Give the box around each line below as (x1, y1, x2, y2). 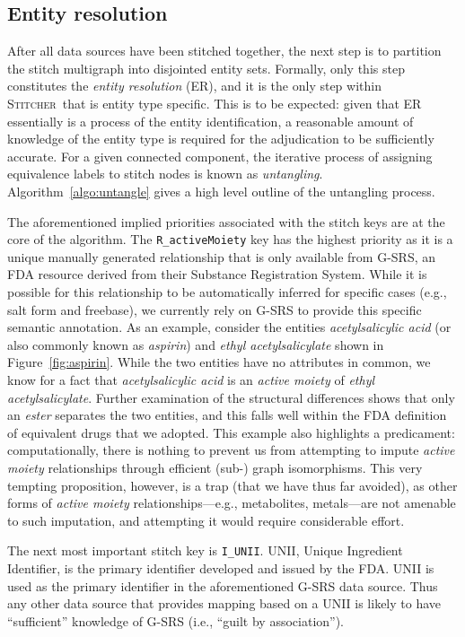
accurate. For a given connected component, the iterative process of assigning (7, 146, 433, 165)
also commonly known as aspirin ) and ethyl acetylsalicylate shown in (7, 335, 384, 353)
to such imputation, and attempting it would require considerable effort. (7, 510, 405, 529)
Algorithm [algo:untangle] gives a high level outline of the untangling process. (7, 181, 435, 200)
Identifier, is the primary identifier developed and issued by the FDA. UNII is (7, 558, 434, 577)
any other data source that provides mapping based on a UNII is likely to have (7, 594, 442, 613)
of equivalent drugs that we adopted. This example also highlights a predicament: (7, 423, 455, 441)
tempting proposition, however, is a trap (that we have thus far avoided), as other (7, 476, 458, 494)
